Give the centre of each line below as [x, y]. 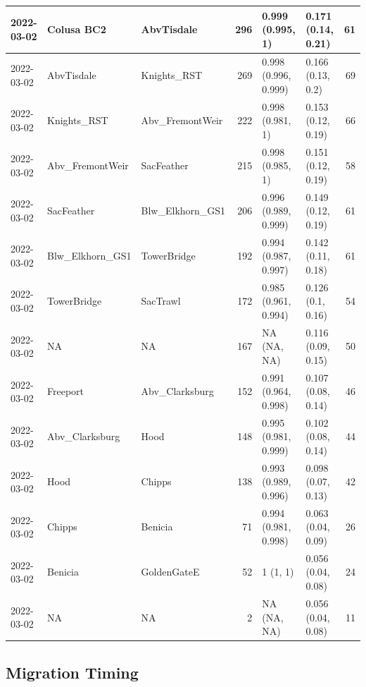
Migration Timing [72, 672]
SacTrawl [161, 301]
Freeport [66, 391]
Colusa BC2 [77, 29]
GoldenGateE [170, 572]
